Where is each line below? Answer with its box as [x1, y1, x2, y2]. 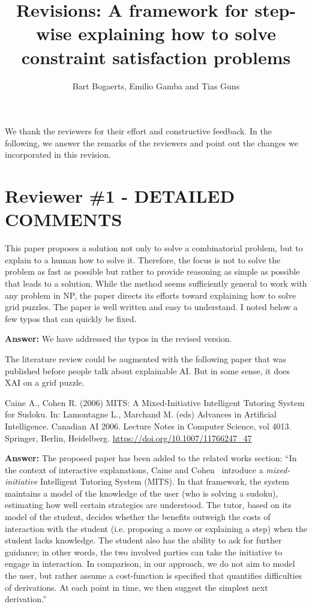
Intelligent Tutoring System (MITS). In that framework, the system [40, 475, 289, 488]
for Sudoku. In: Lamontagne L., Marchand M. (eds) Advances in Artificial [5, 408, 277, 420]
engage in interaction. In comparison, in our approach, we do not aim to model [5, 557, 295, 570]
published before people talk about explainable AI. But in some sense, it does [5, 364, 290, 377]
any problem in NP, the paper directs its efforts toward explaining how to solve [5, 289, 296, 301]
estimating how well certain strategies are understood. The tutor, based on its [5, 498, 292, 511]
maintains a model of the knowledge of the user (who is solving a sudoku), [5, 486, 278, 499]
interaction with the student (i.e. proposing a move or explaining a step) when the [5, 522, 307, 534]
